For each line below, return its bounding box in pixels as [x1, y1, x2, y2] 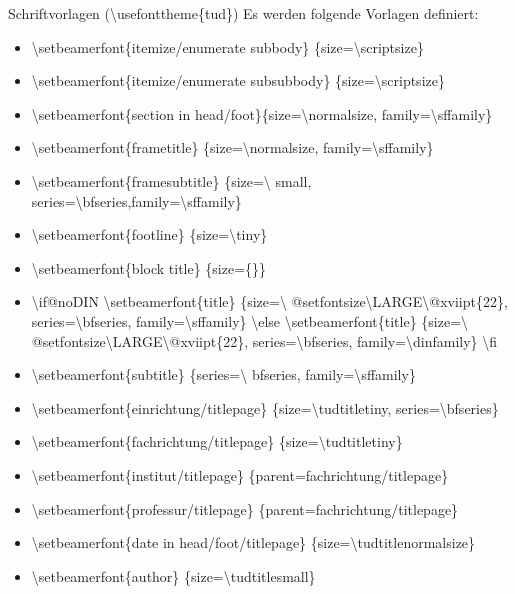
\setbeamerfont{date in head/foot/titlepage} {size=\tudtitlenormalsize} [31, 532, 476, 553]
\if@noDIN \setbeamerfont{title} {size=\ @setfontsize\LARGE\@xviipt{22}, [31, 291, 508, 312]
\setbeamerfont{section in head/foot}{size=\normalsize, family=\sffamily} [31, 103, 493, 124]
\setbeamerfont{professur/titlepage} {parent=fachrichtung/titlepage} [31, 498, 459, 519]
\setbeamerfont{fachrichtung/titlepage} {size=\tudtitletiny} [31, 431, 403, 452]
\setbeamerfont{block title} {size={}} [31, 257, 267, 278]
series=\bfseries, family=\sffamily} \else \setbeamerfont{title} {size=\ [31, 310, 469, 331]
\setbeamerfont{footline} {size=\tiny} [31, 224, 268, 245]
